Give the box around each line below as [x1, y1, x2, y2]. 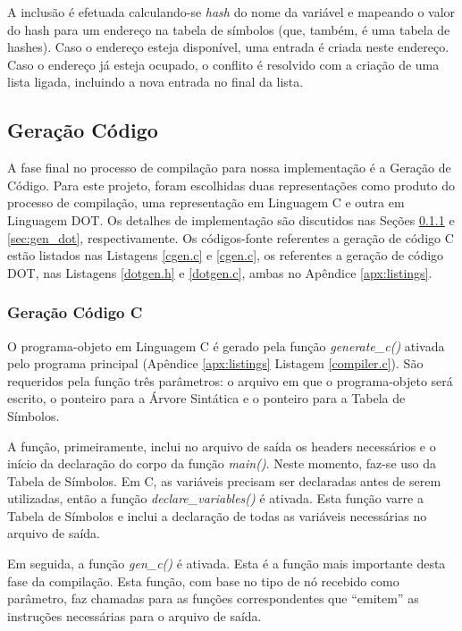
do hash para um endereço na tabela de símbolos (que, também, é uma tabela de [7, 20, 450, 38]
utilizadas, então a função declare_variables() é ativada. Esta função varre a [7, 489, 424, 508]
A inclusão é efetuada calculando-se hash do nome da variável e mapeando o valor [7, 3, 456, 21]
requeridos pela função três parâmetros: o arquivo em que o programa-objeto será [7, 371, 453, 390]
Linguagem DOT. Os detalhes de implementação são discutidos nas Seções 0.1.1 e [7, 210, 455, 229]
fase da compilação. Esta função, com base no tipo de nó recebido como [7, 571, 399, 590]
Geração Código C [7, 301, 143, 324]
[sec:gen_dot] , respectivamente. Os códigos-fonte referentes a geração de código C [7, 228, 454, 247]
